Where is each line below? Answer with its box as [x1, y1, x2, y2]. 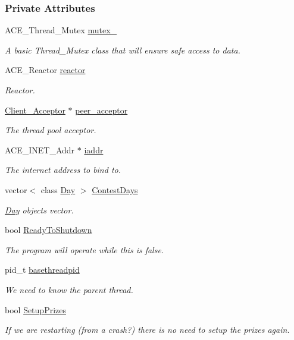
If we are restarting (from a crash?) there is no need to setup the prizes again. [5, 323, 290, 336]
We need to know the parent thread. [5, 283, 133, 295]
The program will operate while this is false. [5, 243, 164, 256]
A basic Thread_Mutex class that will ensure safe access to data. [5, 43, 240, 56]
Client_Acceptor [5, 103, 65, 116]
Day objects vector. [5, 203, 74, 216]
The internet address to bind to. [5, 163, 121, 176]
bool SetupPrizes [5, 303, 67, 316]
